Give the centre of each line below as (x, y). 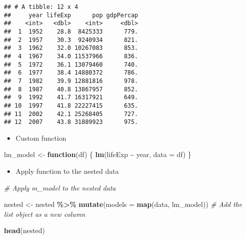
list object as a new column (45, 214)
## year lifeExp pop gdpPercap (71, 15)
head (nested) (24, 230)
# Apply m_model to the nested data (60, 187)
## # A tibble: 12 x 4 (41, 7)
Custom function (41, 138)
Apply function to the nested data (67, 171)
